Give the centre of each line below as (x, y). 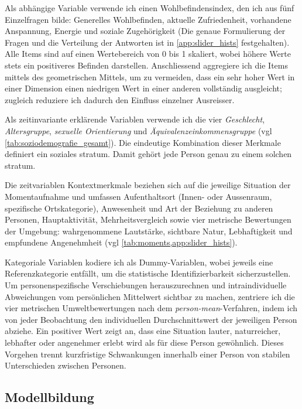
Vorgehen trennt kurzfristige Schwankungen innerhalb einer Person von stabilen (147, 354)
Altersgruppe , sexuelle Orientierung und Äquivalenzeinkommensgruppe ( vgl (138, 130)
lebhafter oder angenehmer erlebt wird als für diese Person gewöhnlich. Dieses (144, 342)
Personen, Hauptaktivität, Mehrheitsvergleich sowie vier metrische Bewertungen (148, 219)
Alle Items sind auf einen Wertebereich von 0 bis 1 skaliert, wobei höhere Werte (148, 54)
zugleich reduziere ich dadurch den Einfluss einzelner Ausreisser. (120, 99)
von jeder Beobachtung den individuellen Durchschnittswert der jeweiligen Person (151, 319)
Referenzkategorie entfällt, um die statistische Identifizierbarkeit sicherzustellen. (148, 273)
